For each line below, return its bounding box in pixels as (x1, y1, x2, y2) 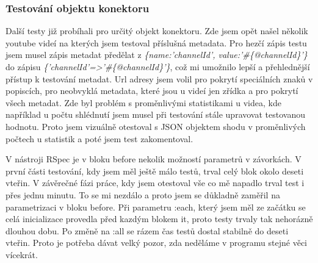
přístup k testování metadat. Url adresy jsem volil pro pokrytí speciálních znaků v (5, 72, 313, 85)
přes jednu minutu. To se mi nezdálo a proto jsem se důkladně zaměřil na (5, 188, 280, 201)
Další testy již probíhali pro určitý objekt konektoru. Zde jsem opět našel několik (5, 24, 308, 37)
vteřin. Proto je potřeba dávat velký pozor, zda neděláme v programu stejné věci (5, 236, 308, 249)
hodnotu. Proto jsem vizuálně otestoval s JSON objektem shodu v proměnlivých (5, 120, 306, 132)
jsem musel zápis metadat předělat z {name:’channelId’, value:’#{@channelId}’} (5, 48, 308, 61)
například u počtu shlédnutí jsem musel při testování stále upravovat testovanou (5, 108, 305, 121)
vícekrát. (5, 248, 38, 261)
